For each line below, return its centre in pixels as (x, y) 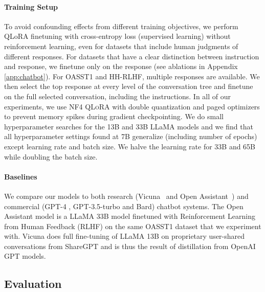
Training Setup (31, 6)
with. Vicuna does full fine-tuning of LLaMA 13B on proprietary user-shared (125, 236)
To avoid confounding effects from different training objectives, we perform (121, 26)
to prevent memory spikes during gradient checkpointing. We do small (114, 116)
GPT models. (25, 256)
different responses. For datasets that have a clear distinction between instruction (132, 56)
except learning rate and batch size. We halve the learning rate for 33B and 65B (130, 146)
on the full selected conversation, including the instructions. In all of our (118, 96)
